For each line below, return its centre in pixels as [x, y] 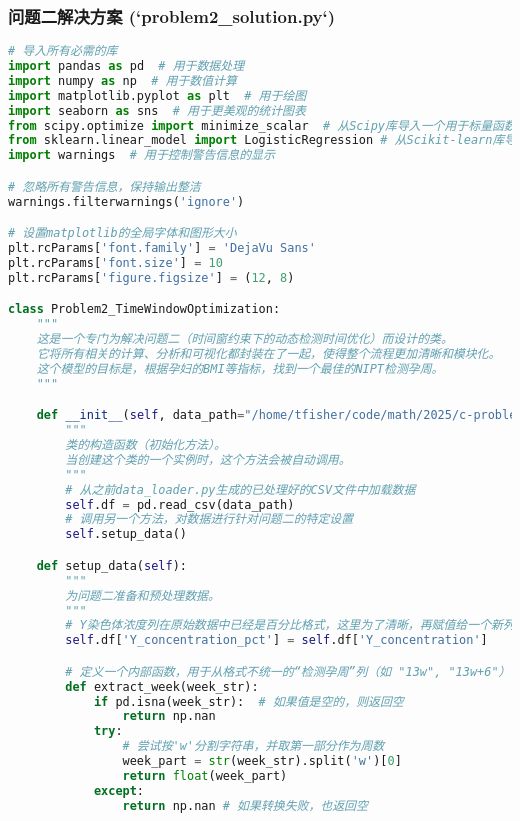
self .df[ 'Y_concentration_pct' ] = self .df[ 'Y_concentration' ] [276, 640]
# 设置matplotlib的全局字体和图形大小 [122, 233]
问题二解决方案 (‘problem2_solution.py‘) [172, 15]
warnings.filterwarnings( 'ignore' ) [126, 201]
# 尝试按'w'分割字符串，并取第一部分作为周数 [253, 746]
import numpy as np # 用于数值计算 [122, 80]
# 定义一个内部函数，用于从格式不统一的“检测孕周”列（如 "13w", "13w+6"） [288, 671]
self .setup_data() [126, 534]
